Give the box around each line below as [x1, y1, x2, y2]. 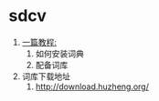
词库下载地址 [21, 70, 70, 82]
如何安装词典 [35, 47, 84, 59]
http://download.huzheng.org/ [35, 81, 150, 92]
